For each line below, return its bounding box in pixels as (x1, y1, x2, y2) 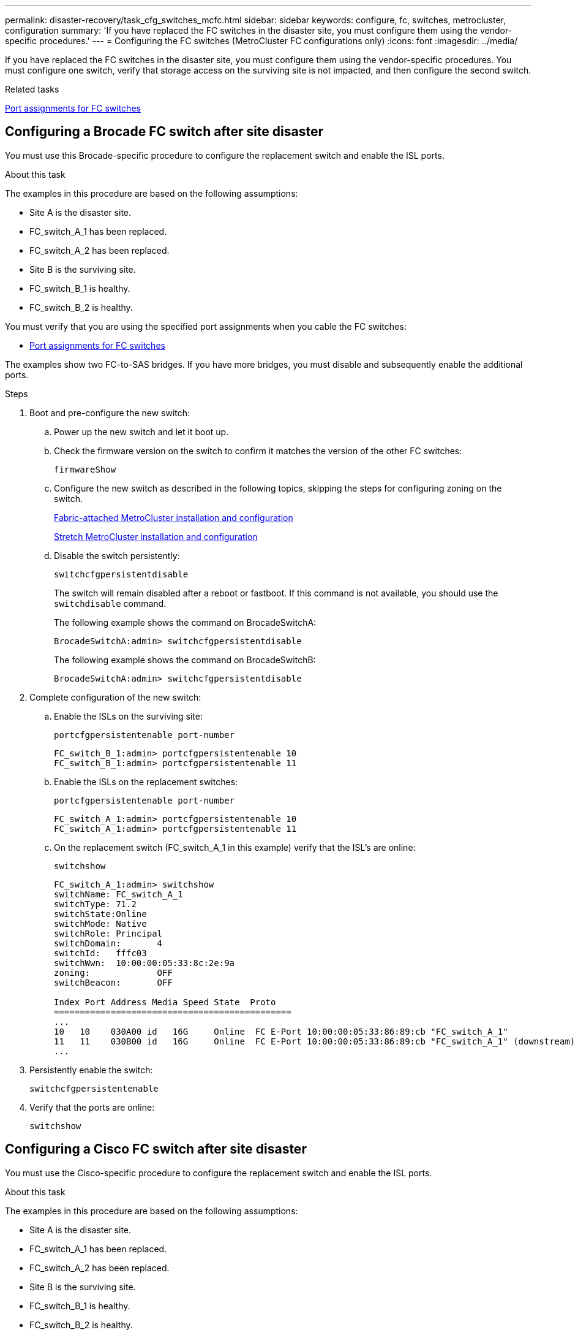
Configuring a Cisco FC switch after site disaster (5, 1141, 307, 1157)
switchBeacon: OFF (54, 977, 173, 987)
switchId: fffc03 (54, 948, 147, 958)
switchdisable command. (54, 598, 167, 609)
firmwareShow (54, 464, 116, 474)
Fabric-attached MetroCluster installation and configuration (54, 512, 293, 523)
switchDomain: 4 (54, 938, 163, 948)
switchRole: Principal (54, 928, 163, 938)
